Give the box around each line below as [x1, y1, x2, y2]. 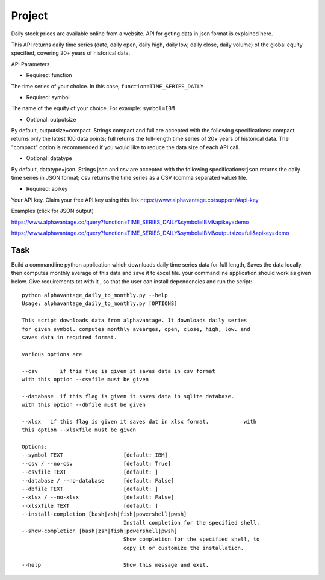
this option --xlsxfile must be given [22, 427, 137, 433]
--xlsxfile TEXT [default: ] [22, 502, 159, 509]
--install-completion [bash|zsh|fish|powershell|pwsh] [22, 511, 187, 517]
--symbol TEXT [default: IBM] [22, 452, 168, 458]
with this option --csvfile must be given [22, 376, 149, 383]
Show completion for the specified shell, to [123, 536, 260, 543]
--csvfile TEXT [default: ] [22, 469, 159, 475]
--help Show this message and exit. [22, 561, 209, 568]
